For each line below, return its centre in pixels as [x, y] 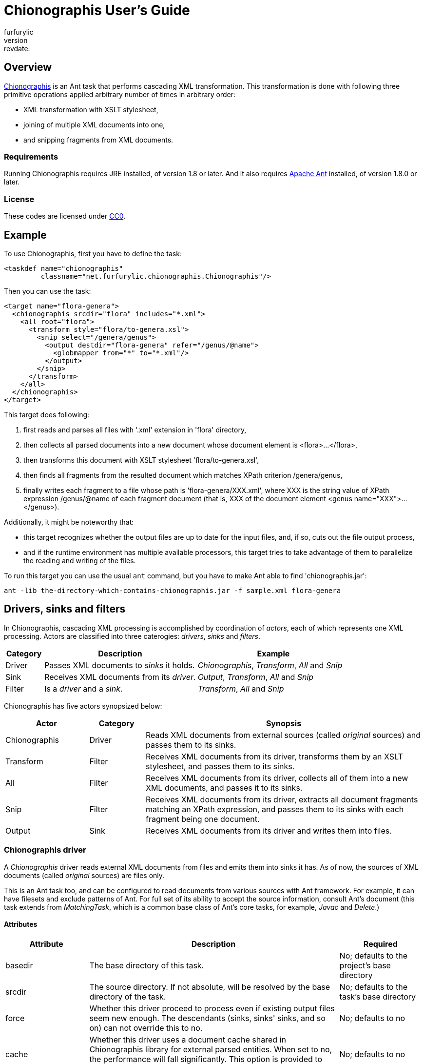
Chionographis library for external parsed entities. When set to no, [211, 1049]
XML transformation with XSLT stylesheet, [91, 109]
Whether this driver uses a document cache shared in [188, 1039]
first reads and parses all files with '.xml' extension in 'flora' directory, [135, 430]
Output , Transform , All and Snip [256, 677]
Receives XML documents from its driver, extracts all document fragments [282, 799]
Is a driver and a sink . [84, 688]
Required [380, 944]
